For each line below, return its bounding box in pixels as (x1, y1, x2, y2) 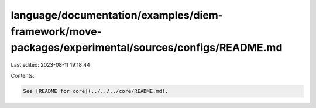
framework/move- (11, 25, 102, 38)
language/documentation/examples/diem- (11, 9, 224, 21)
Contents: (11, 72, 35, 79)
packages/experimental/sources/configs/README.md (11, 41, 283, 55)
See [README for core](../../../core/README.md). (23, 88, 169, 94)
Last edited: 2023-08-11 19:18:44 (11, 62, 91, 69)
